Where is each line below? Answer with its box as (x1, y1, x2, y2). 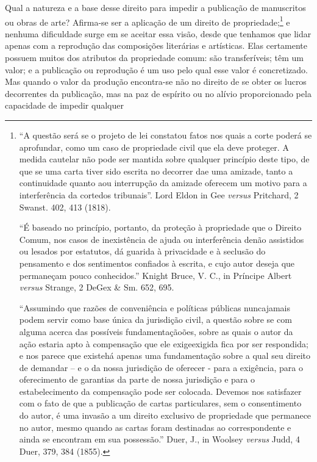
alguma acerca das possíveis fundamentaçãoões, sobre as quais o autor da (19, 325, 293, 337)
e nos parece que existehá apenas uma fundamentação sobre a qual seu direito (19, 349, 311, 362)
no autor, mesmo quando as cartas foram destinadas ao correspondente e (19, 420, 291, 433)
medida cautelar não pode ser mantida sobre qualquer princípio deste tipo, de (19, 153, 310, 165)
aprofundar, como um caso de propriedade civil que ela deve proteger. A (19, 140, 289, 153)
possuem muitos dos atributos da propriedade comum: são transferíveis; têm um (5, 51, 304, 64)
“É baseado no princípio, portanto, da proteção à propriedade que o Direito (19, 221, 302, 234)
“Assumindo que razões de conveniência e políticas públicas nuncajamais (19, 301, 291, 314)
